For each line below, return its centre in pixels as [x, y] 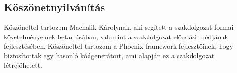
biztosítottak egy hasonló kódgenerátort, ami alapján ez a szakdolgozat [109, 55]
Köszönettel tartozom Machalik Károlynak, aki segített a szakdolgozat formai [119, 27]
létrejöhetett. [23, 65]
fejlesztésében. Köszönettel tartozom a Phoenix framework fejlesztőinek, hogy [118, 46]
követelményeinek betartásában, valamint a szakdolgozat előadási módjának [116, 36]
